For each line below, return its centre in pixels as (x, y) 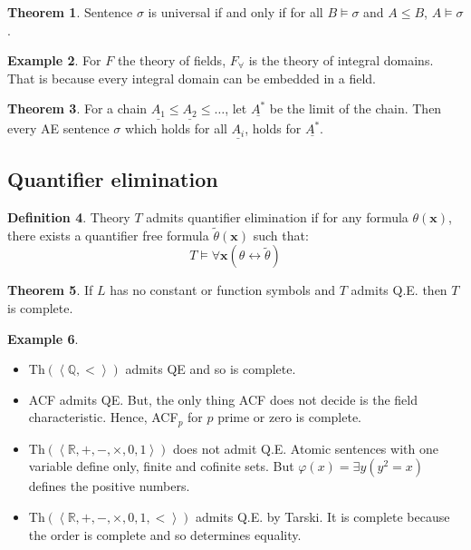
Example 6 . (43, 338)
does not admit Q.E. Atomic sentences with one (306, 448)
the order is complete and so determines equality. (165, 534)
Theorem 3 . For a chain (77, 108)
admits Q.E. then (399, 290)
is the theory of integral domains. (341, 60)
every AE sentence (58, 128)
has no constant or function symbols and (223, 290)
